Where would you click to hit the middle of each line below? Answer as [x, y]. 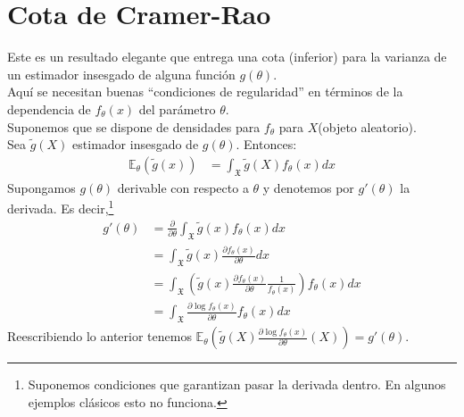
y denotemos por [308, 187]
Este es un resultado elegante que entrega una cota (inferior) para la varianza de [227, 57]
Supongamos [41, 187]
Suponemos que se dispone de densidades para [134, 126]
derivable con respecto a [183, 187]
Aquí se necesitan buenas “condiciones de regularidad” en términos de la [205, 92]
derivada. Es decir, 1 [61, 207]
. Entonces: [266, 144]
